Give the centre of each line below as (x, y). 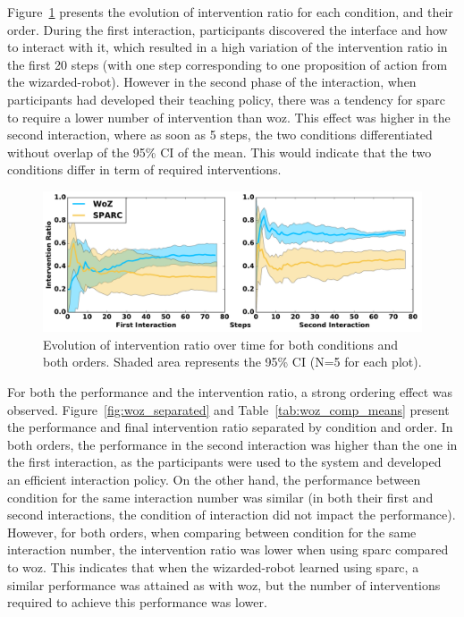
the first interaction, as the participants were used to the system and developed (224, 462)
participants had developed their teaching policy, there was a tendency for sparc (227, 99)
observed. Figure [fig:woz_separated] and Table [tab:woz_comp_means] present (228, 409)
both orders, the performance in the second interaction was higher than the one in (232, 444)
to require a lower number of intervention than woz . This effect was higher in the (229, 117)
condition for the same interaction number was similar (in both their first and (220, 497)
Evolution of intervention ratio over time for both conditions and (221, 344)
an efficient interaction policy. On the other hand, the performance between (214, 480)
